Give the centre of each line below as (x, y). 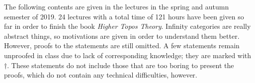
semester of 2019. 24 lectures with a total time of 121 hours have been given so (124, 16)
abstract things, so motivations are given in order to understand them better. (122, 36)
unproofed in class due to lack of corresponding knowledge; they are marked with (128, 55)
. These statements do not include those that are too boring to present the (121, 65)
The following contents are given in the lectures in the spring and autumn (117, 6)
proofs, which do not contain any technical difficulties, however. (101, 75)
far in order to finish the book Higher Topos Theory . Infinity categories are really (127, 26)
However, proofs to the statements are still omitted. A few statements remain (122, 45)
